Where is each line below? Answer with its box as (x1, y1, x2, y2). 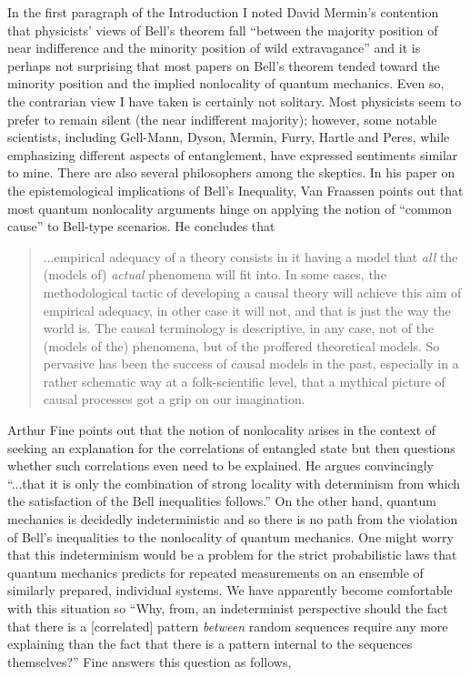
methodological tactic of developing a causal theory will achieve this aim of (43, 282, 462, 301)
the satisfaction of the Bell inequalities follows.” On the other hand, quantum (7, 491, 436, 510)
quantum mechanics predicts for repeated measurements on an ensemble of (7, 562, 424, 581)
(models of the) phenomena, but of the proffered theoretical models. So (43, 336, 440, 355)
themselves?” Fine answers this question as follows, (7, 652, 292, 671)
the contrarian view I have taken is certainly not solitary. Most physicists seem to (7, 91, 462, 110)
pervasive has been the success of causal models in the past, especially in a (43, 354, 459, 373)
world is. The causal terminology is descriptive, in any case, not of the (43, 318, 435, 338)
